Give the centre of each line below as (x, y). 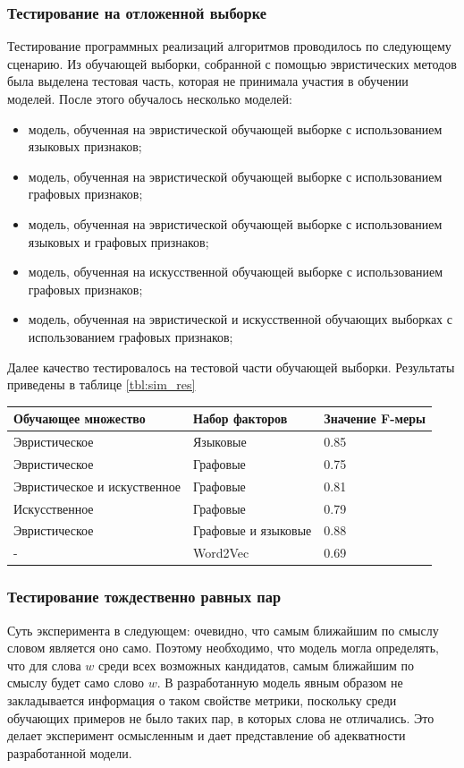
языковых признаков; (85, 146)
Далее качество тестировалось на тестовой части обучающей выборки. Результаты (231, 367)
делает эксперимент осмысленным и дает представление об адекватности (207, 735)
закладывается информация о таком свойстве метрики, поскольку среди (202, 700)
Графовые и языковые (253, 530)
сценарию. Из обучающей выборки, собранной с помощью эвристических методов (232, 63)
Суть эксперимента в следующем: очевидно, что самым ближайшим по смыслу (223, 630)
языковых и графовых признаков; (118, 241)
